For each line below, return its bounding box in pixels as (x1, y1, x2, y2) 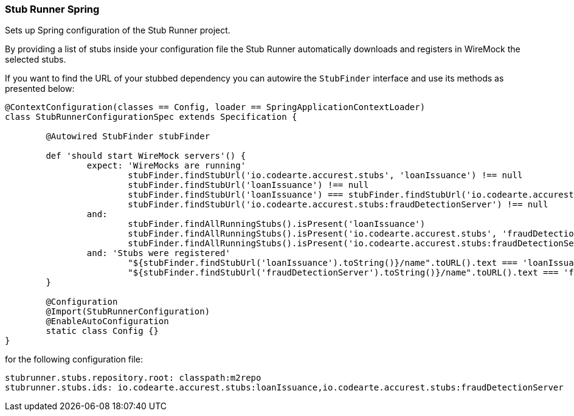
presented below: (5, 83, 75, 94)
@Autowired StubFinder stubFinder (46, 131, 210, 142)
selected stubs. (5, 54, 66, 65)
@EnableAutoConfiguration (46, 316, 169, 327)
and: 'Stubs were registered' (86, 248, 230, 258)
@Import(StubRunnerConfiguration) (46, 307, 210, 317)
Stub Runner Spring (5, 3, 100, 15)
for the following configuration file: (5, 354, 143, 365)
